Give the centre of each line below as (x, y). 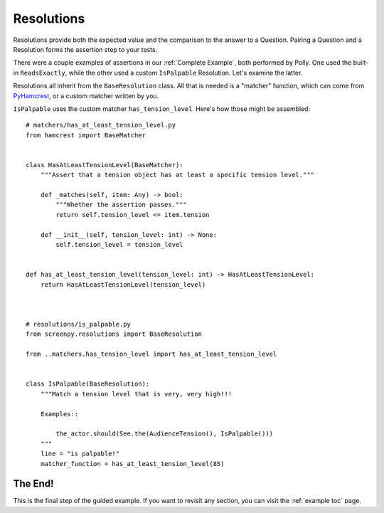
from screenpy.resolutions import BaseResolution (114, 334)
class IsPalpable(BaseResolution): (88, 384)
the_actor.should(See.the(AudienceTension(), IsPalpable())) (165, 434)
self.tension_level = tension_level (120, 244)
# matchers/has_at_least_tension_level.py (101, 125)
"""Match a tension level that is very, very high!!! (136, 394)
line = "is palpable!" (80, 454)
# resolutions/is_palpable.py (79, 324)
